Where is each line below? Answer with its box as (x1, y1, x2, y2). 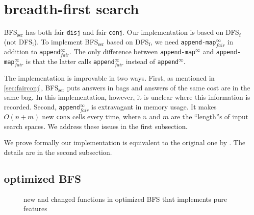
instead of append (126, 56, 179, 66)
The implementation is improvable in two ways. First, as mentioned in (4, 73, 215, 83)
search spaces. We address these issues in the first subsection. (4, 121, 188, 131)
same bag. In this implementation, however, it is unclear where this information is (4, 92, 250, 102)
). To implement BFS (34, 36, 98, 46)
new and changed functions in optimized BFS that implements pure (24, 193, 227, 204)
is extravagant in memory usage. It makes (91, 102, 217, 112)
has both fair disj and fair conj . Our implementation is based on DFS (25, 27, 239, 37)
